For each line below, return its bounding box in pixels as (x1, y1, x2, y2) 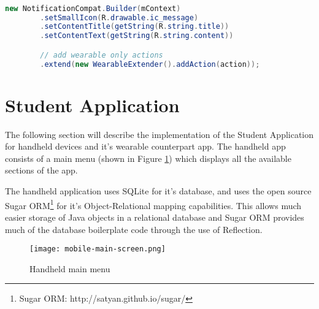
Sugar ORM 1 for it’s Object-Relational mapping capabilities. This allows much (5, 197, 302, 212)
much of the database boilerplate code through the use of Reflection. (5, 223, 263, 235)
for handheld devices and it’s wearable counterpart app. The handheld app (5, 140, 286, 153)
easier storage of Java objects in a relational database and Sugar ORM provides (5, 210, 304, 223)
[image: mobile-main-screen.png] (29, 245, 166, 254)
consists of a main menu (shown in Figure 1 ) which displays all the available (5, 151, 291, 164)
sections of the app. (5, 164, 78, 177)
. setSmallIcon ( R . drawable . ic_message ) (40, 13, 199, 22)
